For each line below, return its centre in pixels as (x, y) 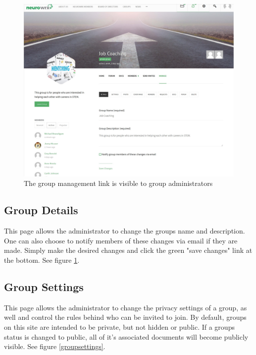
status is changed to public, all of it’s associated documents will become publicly (126, 336)
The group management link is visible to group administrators (118, 183)
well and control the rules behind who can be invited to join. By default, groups (125, 317)
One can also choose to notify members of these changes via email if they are (121, 240)
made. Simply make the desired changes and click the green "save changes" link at (128, 250)
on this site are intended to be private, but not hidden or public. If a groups (119, 326)
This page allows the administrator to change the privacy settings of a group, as (126, 307)
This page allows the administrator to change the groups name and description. (125, 231)
